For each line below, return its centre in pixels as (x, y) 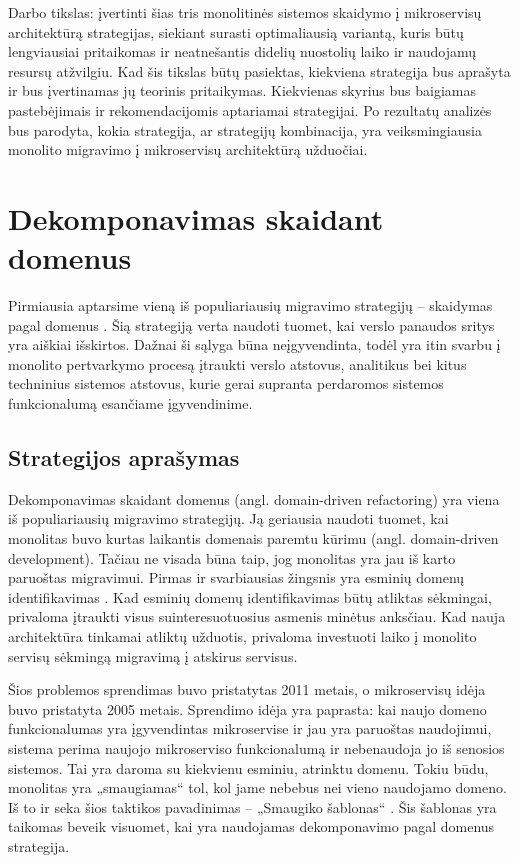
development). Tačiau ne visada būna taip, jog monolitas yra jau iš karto (232, 557)
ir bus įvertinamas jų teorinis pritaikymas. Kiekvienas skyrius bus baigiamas (242, 90)
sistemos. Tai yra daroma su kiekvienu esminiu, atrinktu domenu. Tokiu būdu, (248, 767)
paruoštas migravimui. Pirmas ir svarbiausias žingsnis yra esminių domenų (236, 577)
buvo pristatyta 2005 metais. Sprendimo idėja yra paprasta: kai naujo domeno (247, 708)
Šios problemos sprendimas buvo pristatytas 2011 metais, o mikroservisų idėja (247, 689)
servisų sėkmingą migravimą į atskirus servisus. (153, 655)
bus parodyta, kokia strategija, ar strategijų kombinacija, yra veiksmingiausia (245, 129)
